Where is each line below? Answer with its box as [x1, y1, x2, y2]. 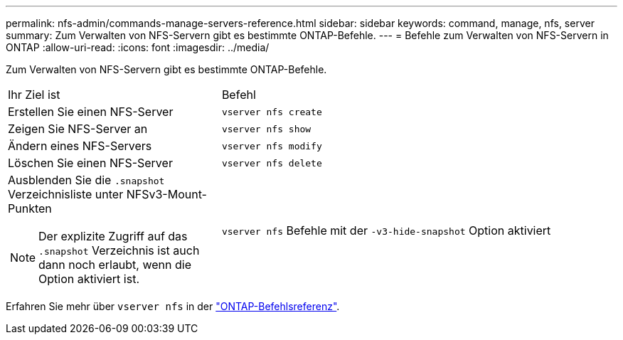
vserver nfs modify [221, 140, 322, 152]
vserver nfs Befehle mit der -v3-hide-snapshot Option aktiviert [221, 223, 551, 238]
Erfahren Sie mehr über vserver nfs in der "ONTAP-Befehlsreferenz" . [6, 300, 340, 312]
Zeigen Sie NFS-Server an [8, 122, 148, 136]
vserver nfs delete [221, 157, 322, 169]
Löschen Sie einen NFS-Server [8, 156, 173, 170]
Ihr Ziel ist [8, 87, 60, 102]
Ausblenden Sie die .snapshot [8, 173, 165, 187]
